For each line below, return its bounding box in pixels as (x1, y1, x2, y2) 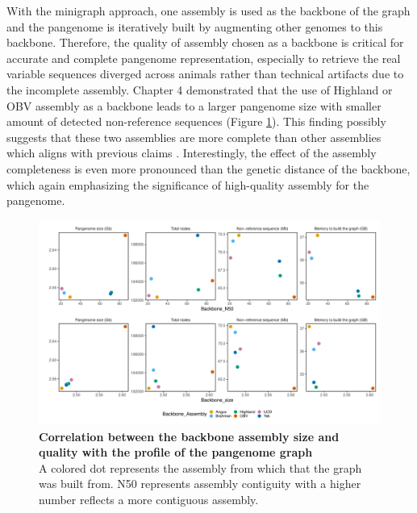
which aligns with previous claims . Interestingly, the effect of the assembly (6, 144, 377, 161)
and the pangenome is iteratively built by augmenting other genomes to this (6, 18, 383, 35)
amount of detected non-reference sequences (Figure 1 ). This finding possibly (6, 113, 386, 130)
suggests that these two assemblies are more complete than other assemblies (6, 128, 382, 145)
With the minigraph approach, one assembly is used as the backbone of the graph (6, 2, 411, 19)
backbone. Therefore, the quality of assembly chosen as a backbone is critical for (6, 34, 404, 51)
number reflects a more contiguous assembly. (39, 490, 259, 507)
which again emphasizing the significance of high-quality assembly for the (6, 176, 369, 193)
